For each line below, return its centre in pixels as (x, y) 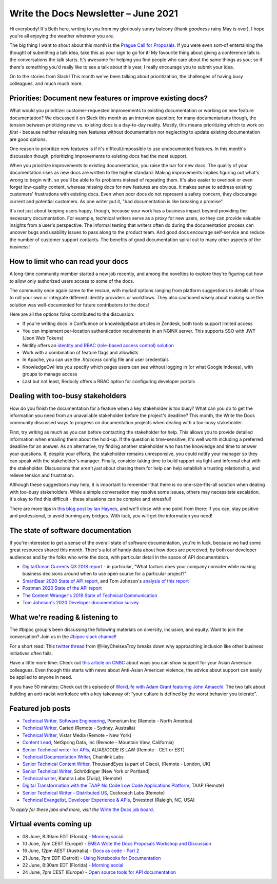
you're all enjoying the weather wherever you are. (62, 35)
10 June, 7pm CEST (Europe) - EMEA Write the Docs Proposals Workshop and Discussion (117, 843)
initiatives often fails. (31, 654)
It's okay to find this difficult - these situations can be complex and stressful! (90, 499)
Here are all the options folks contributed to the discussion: (72, 314)
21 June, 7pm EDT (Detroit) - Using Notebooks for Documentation (92, 858)
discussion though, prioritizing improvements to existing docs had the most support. (98, 156)
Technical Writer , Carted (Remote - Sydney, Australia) (79, 728)
